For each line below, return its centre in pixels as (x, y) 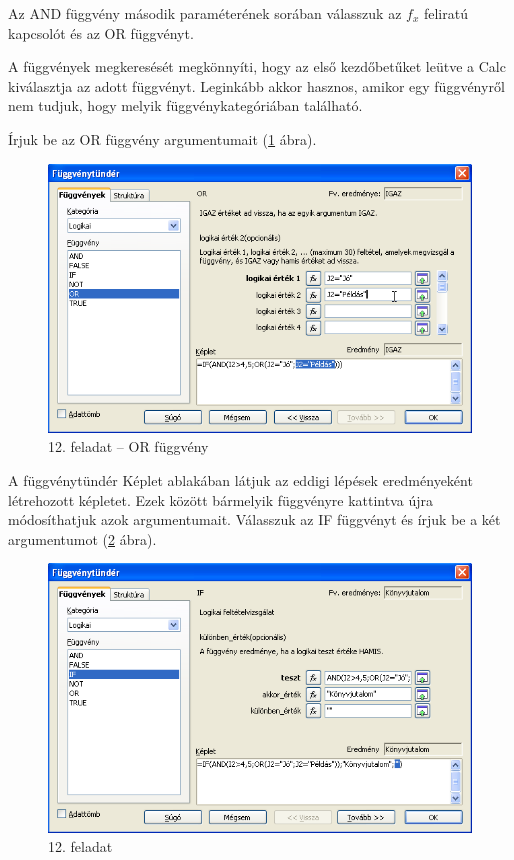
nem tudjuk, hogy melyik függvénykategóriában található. (185, 105)
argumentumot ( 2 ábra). (82, 538)
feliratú (445, 13)
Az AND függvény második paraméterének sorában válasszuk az (205, 13)
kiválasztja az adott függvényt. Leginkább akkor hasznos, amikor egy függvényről (256, 85)
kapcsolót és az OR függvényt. (101, 32)
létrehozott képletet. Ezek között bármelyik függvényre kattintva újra (221, 499)
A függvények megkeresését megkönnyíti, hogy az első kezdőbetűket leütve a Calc (257, 66)
